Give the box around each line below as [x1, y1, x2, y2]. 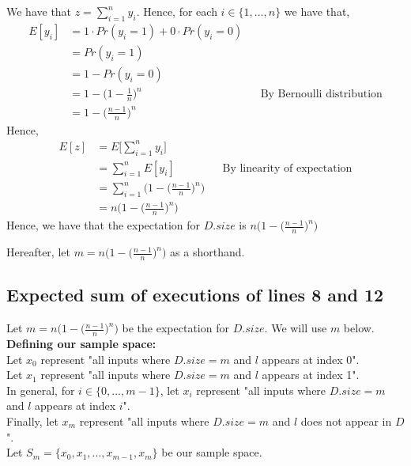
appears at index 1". [262, 366, 360, 383]
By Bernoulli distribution [260, 89, 383, 100]
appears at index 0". [262, 350, 360, 367]
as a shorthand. [170, 244, 245, 260]
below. [343, 320, 375, 336]
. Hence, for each [136, 3, 217, 19]
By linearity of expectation [222, 162, 353, 174]
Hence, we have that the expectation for [6, 217, 201, 233]
